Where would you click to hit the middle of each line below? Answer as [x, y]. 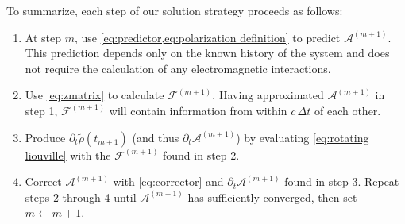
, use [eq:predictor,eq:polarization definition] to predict [207, 37]
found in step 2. [201, 154]
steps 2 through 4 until [81, 197]
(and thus [156, 137]
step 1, [41, 110]
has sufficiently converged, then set [272, 197]
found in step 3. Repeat [342, 182]
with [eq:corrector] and [168, 182]
